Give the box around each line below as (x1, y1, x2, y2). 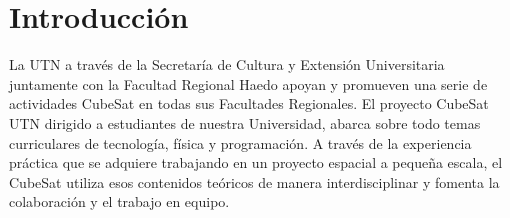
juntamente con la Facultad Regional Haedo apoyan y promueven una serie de (9, 73, 488, 94)
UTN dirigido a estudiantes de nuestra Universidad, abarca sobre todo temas (9, 112, 481, 133)
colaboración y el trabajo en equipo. (9, 191, 230, 212)
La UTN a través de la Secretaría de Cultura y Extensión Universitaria (9, 54, 445, 75)
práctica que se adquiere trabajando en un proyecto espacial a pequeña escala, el (9, 152, 503, 173)
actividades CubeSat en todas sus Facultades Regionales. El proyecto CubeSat (9, 93, 489, 114)
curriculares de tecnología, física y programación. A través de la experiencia (9, 132, 472, 153)
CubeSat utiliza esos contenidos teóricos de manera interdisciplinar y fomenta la (9, 171, 500, 192)
